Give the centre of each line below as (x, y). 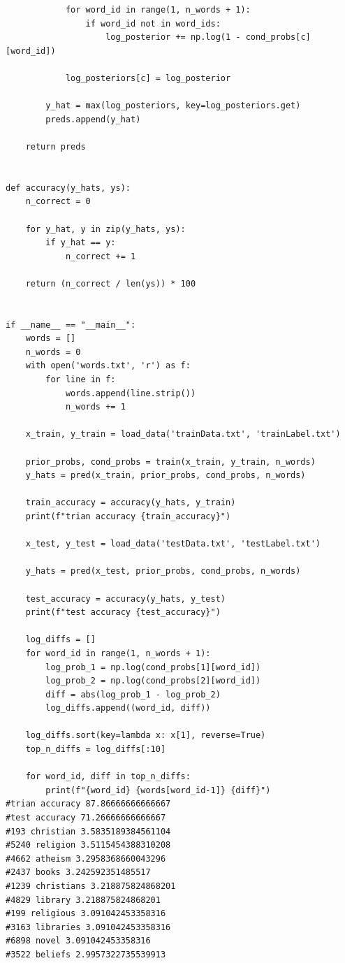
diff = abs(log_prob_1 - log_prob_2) (133, 694)
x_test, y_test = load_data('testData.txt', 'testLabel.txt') (173, 544)
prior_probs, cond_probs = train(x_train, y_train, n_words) (170, 462)
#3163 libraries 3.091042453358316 (88, 927)
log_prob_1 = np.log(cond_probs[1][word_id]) (153, 667)
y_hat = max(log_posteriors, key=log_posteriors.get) (173, 106)
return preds (56, 146)
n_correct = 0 (58, 202)
